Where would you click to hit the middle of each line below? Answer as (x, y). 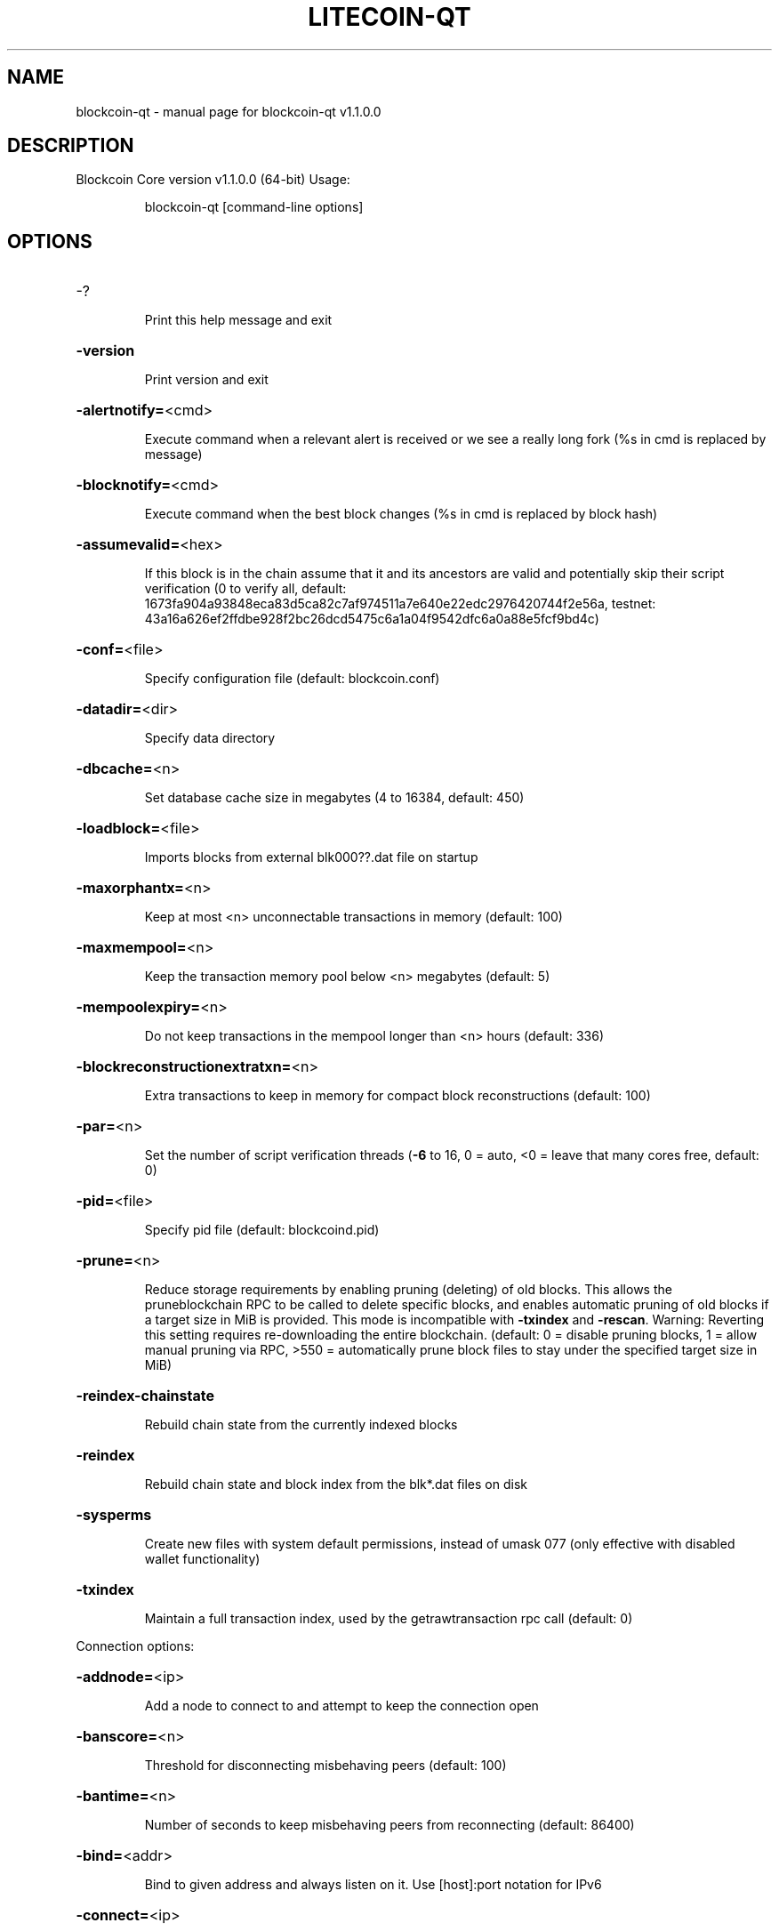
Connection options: (135, 1646)
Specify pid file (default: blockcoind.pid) (262, 1230)
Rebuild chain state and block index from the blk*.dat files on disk (336, 1484)
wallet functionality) (202, 1559)
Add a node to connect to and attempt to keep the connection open (341, 1706)
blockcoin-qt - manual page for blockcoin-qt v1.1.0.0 (229, 111)
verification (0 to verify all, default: (245, 589)
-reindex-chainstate (145, 1396)
